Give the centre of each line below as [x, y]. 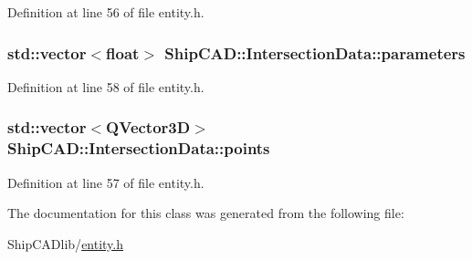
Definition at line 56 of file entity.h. [106, 12]
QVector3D [148, 127]
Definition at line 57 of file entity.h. [106, 182]
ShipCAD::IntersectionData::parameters [315, 52]
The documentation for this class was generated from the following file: [206, 213]
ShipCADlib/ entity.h [66, 243]
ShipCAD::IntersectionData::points [139, 148]
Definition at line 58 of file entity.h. [106, 86]
